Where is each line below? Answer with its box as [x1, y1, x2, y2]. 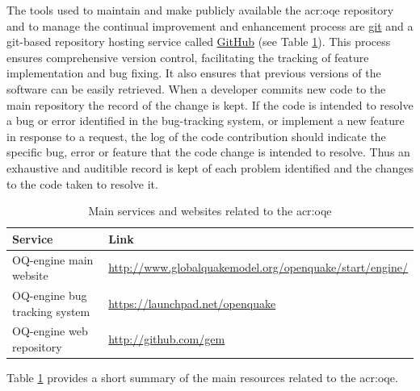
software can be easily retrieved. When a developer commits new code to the [6, 80, 386, 97]
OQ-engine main [12, 251, 94, 268]
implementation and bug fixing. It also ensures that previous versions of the [6, 64, 381, 81]
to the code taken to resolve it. [6, 175, 158, 192]
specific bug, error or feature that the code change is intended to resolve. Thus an [6, 144, 410, 160]
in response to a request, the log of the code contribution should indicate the [6, 127, 386, 144]
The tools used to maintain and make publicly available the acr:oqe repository [6, 2, 394, 18]
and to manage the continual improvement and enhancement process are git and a [6, 17, 414, 34]
